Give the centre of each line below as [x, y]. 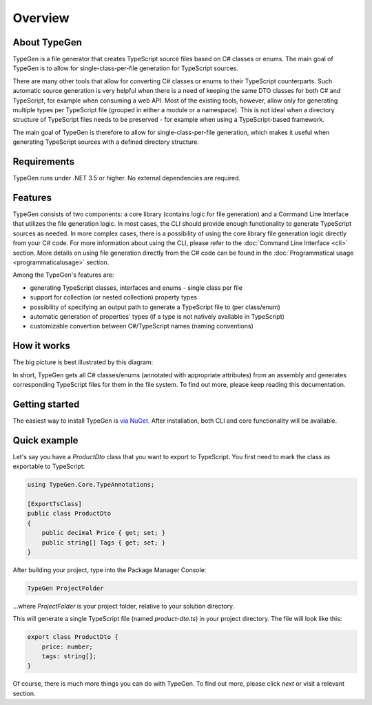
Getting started [46, 404]
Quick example [45, 440]
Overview [41, 18]
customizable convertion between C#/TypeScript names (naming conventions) [142, 326]
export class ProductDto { [73, 637]
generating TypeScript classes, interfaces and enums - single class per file [136, 287]
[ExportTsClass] [55, 504]
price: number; [67, 646]
